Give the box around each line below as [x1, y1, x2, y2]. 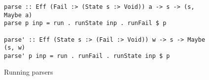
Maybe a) [4, 11, 33, 19]
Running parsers [4, 66, 53, 77]
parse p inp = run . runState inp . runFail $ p [4, 20, 167, 27]
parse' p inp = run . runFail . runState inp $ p [4, 52, 170, 59]
